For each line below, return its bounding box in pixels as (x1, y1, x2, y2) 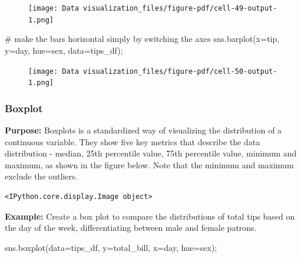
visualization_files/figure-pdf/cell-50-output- (83, 67, 277, 76)
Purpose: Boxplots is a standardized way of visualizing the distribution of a (5, 124, 282, 136)
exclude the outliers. (5, 170, 78, 182)
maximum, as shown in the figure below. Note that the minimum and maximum (5, 158, 294, 171)
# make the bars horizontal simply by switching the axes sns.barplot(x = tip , (5, 32, 280, 45)
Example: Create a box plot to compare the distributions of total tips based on (5, 210, 295, 222)
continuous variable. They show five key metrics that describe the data (5, 135, 260, 148)
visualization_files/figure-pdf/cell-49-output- (83, 4, 277, 12)
